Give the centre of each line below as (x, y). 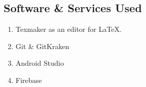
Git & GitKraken (42, 46)
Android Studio (40, 63)
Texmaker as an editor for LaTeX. (69, 29)
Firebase (29, 80)
